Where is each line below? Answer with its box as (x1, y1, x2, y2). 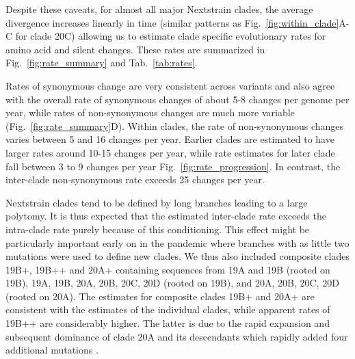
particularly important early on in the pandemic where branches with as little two (5, 235, 350, 250)
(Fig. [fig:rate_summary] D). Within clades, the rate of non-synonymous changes (5, 118, 344, 133)
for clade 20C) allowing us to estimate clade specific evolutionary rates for (15, 29, 326, 43)
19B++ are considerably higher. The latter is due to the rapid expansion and (5, 316, 330, 330)
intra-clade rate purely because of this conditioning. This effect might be (5, 222, 310, 236)
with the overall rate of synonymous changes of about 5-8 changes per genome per (5, 92, 350, 106)
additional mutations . (5, 343, 98, 357)
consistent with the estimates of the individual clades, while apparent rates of (5, 302, 330, 317)
